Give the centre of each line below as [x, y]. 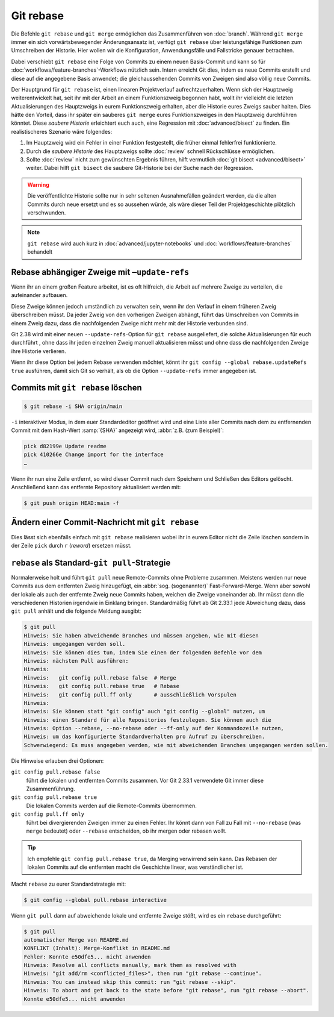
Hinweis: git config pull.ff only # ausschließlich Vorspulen [130, 695]
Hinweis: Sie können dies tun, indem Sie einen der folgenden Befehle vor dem [143, 652]
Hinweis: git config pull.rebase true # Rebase [102, 686]
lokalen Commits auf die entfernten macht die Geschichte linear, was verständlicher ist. [135, 867]
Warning [38, 184]
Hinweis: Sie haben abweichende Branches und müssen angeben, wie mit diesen [141, 635]
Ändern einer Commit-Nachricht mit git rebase [105, 522]
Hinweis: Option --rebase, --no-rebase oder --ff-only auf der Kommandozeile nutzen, [154, 728]
